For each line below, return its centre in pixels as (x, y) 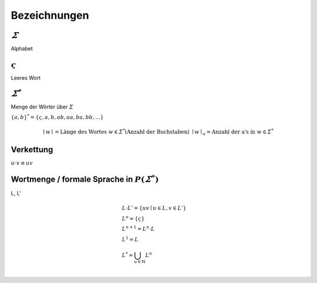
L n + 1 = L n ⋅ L (138, 228)
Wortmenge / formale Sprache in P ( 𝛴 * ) (85, 179)
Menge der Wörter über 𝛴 (42, 107)
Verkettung (32, 150)
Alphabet (22, 48)
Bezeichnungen (50, 15)
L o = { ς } (133, 218)
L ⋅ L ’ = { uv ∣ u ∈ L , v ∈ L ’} (154, 208)
